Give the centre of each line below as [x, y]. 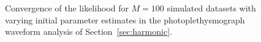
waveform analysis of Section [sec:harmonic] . [89, 31]
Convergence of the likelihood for [67, 8]
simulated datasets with [211, 8]
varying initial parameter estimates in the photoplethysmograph [125, 19]
